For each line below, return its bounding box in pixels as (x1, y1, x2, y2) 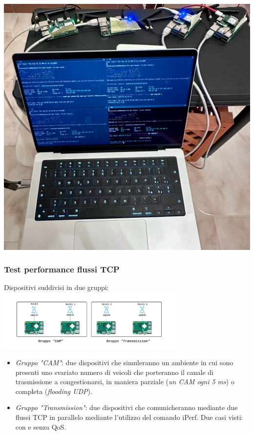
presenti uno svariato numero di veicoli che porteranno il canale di (15, 367, 213, 377)
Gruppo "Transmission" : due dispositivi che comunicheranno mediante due (15, 402, 238, 413)
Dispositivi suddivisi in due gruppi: (4, 282, 109, 292)
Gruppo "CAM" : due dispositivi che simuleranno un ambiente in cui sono (15, 357, 233, 368)
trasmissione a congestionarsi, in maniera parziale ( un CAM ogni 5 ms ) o (15, 376, 234, 387)
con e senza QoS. (15, 421, 66, 432)
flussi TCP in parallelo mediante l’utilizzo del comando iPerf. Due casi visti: (15, 412, 243, 422)
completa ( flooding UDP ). (15, 386, 92, 396)
